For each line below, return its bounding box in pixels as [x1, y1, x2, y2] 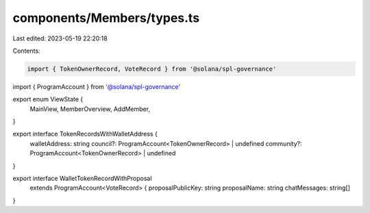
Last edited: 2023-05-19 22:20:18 [12, 34, 108, 42]
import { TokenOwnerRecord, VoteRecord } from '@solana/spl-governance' [27, 65, 277, 73]
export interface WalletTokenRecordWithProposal [12, 175, 152, 183]
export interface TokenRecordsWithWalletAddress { [12, 130, 158, 138]
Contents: [12, 47, 40, 55]
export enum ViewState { [12, 95, 84, 103]
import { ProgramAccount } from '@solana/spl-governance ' [12, 82, 181, 90]
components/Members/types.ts [12, 10, 200, 25]
